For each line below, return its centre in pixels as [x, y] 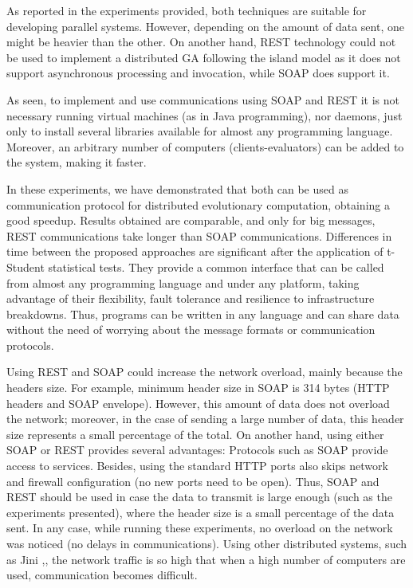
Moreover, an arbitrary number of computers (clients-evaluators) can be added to [205, 146]
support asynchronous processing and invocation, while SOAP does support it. [198, 73]
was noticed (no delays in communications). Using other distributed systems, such [207, 543]
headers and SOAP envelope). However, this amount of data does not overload [198, 403]
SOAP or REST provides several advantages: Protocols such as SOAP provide [197, 450]
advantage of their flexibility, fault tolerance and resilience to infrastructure [191, 298]
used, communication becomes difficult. [102, 575]
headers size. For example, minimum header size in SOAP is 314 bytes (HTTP [198, 388]
